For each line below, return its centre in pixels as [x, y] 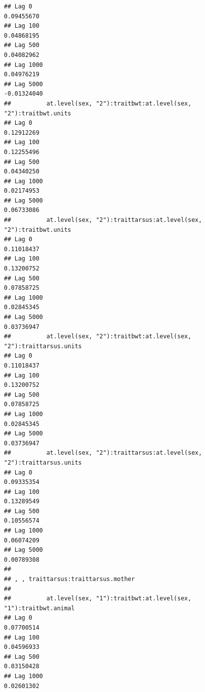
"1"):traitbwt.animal [40, 608]
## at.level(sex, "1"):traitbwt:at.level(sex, [98, 599]
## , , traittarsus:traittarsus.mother [69, 579]
